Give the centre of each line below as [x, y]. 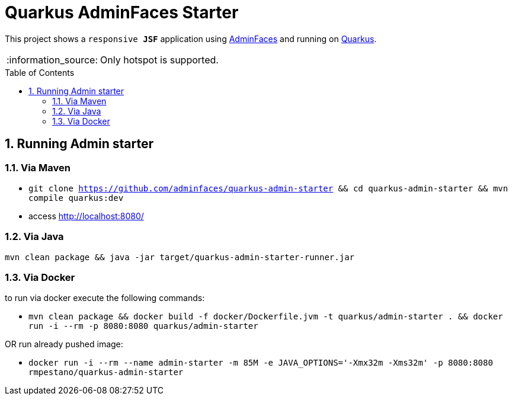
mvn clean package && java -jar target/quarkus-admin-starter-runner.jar [180, 257]
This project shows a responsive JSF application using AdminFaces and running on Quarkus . [191, 39]
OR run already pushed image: [64, 344]
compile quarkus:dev [76, 198]
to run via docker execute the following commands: [105, 298]
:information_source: [52, 60]
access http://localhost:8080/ [86, 216]
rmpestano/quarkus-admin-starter [106, 372]
